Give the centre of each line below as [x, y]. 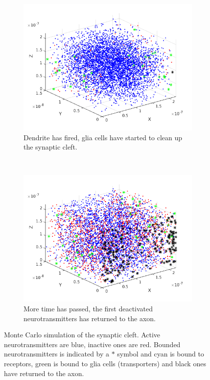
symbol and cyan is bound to [161, 354]
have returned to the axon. [44, 373]
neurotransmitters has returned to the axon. [90, 318]
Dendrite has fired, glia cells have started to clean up [103, 137]
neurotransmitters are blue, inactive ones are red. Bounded [92, 344]
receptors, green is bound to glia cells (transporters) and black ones [105, 363]
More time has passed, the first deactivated [88, 308]
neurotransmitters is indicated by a [57, 354]
